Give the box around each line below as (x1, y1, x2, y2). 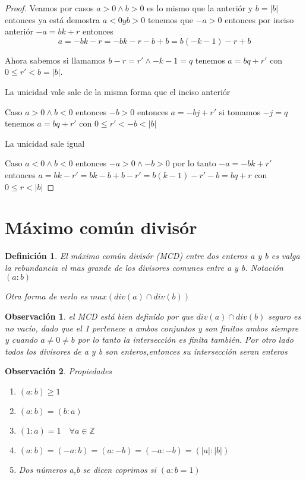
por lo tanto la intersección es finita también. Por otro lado (77, 333, 294, 346)
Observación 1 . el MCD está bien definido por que (5, 310, 194, 323)
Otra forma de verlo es (5, 290, 88, 302)
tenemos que (148, 13, 193, 26)
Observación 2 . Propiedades (5, 365, 112, 377)
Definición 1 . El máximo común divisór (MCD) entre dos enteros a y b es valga (5, 250, 300, 262)
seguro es (268, 310, 301, 323)
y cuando (5, 333, 38, 346)
